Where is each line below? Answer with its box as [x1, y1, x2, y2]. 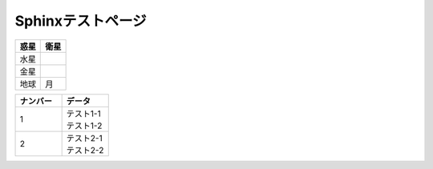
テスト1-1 [66, 108, 101, 119]
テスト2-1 [66, 132, 103, 143]
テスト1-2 [66, 120, 103, 131]
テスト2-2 [66, 144, 104, 155]
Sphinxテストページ [14, 12, 148, 30]
